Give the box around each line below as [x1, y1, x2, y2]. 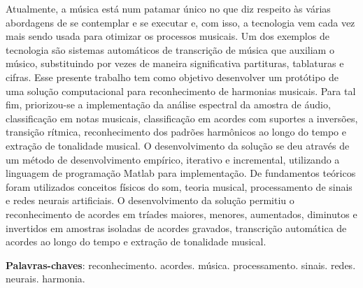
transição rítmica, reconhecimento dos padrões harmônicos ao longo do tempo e [6, 124, 346, 139]
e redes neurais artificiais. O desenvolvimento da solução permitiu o [6, 193, 294, 208]
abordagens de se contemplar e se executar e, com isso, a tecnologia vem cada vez [6, 15, 355, 29]
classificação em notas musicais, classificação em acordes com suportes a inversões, [6, 110, 358, 125]
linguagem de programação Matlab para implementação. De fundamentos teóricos [6, 166, 356, 180]
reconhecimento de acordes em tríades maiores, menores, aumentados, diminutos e [6, 206, 357, 221]
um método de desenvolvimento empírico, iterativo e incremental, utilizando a [6, 152, 340, 166]
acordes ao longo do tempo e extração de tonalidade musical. [6, 234, 266, 249]
